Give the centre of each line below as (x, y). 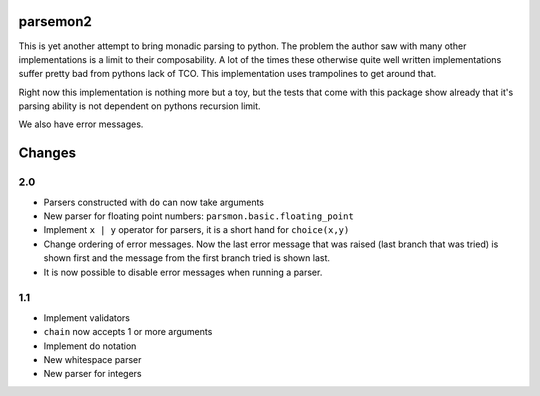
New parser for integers (92, 374)
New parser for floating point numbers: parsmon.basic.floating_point (198, 216)
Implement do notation (90, 346)
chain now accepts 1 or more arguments (128, 332)
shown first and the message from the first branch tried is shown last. (186, 258)
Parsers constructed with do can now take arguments (154, 202)
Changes (47, 153)
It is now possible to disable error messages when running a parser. (183, 272)
